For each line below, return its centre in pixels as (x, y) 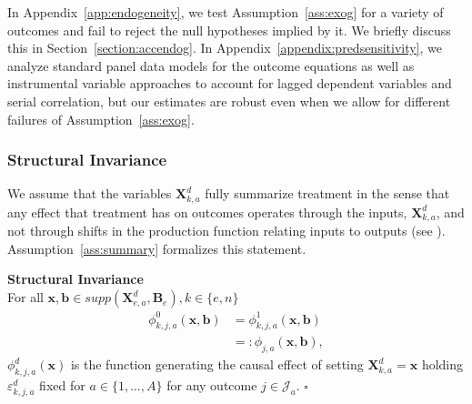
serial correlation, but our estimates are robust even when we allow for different (229, 101)
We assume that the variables (90, 193)
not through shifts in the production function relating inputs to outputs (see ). (226, 231)
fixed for (62, 385)
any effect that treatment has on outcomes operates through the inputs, (207, 212)
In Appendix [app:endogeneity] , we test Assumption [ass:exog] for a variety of (226, 12)
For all (25, 297)
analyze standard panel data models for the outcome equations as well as (211, 65)
